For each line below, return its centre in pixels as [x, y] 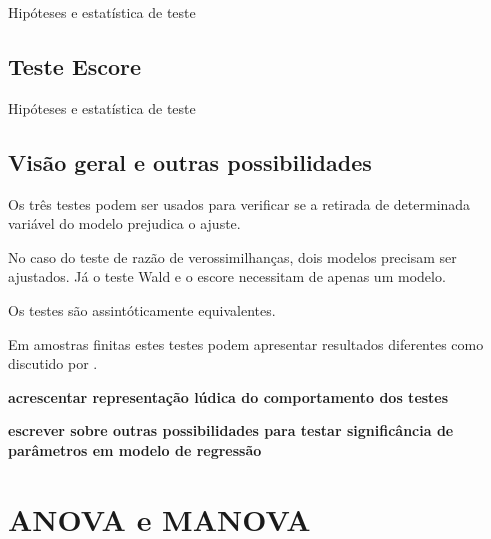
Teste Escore [75, 65]
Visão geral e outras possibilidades [190, 161]
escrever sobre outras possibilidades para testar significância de [231, 430]
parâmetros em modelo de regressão [135, 449]
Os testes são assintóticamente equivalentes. [142, 309]
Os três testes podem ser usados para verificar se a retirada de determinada [239, 203]
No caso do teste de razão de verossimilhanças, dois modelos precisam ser [232, 256]
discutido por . [53, 363]
